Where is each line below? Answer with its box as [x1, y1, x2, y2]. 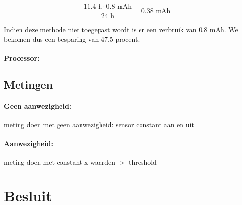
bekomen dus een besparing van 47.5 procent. [4, 34, 140, 44]
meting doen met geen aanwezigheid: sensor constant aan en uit [4, 119, 194, 130]
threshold [128, 157, 157, 167]
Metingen [4, 76, 53, 92]
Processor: [4, 53, 40, 63]
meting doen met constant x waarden [4, 157, 115, 167]
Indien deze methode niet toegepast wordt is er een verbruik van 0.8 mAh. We [4, 24, 238, 35]
